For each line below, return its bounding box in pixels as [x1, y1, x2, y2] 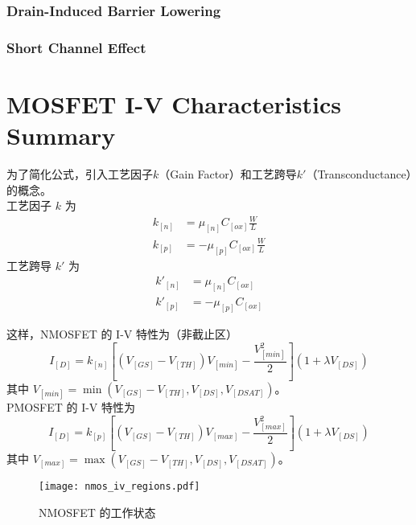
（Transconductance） [306, 166, 412, 182]
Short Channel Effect [6, 37, 146, 57]
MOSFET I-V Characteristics [6, 87, 341, 120]
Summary [6, 119, 116, 152]
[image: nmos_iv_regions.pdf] [39, 481, 200, 493]
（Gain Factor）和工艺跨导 [159, 166, 297, 182]
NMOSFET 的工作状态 [39, 503, 156, 520]
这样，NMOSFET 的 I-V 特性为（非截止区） [6, 325, 237, 342]
